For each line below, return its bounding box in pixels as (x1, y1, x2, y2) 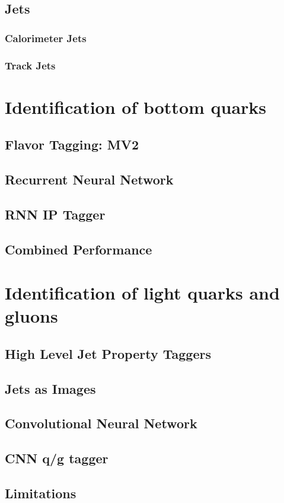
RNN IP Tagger (5, 205, 106, 223)
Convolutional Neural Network (5, 414, 197, 432)
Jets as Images (5, 379, 96, 397)
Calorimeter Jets (5, 30, 87, 45)
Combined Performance (5, 240, 152, 258)
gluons (5, 304, 58, 328)
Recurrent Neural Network (5, 170, 174, 189)
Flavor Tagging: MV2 (5, 135, 139, 154)
